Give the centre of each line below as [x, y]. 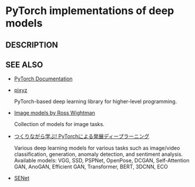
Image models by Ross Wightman [54, 113]
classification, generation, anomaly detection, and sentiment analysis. [98, 154]
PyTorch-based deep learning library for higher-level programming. [95, 101]
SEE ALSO [24, 65]
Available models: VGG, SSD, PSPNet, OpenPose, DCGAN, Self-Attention [102, 161]
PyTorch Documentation [43, 79]
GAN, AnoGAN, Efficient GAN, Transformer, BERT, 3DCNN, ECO [91, 167]
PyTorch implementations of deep [90, 11]
